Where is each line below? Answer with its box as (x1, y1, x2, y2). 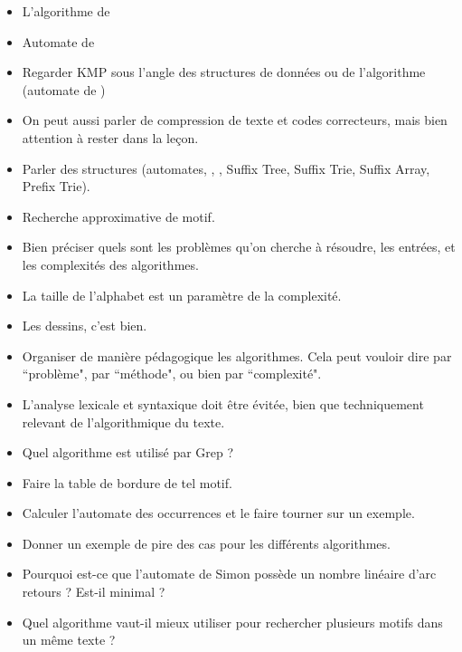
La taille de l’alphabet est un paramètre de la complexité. (22, 285, 342, 304)
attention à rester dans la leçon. (22, 128, 199, 147)
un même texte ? (22, 630, 116, 649)
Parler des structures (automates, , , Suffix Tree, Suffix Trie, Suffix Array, (22, 158, 430, 177)
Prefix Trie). (22, 177, 90, 196)
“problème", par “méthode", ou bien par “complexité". (22, 364, 322, 383)
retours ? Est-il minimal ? (22, 582, 165, 601)
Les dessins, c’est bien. (22, 316, 147, 335)
